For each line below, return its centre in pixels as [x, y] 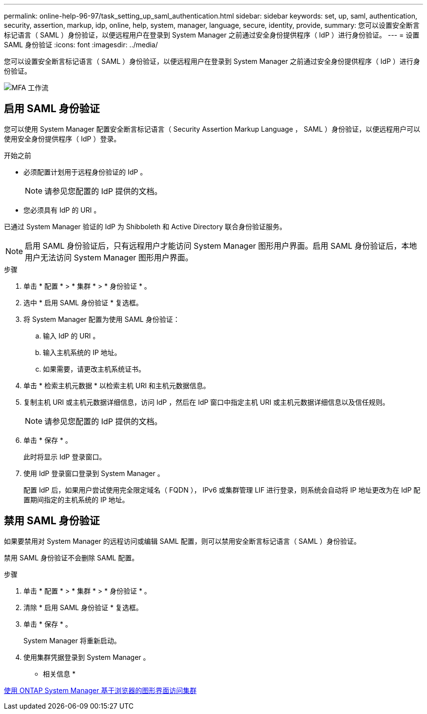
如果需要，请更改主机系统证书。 [94, 369]
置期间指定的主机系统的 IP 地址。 [76, 499]
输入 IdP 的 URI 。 [71, 336]
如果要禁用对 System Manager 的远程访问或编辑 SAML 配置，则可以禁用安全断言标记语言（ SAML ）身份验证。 [182, 541]
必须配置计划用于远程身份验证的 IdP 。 [85, 172]
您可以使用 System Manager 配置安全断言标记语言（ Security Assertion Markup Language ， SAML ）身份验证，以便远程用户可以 [212, 129]
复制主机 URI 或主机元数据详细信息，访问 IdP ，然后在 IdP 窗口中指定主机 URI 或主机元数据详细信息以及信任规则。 [206, 402]
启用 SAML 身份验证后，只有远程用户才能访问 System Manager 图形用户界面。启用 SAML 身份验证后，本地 [221, 246]
